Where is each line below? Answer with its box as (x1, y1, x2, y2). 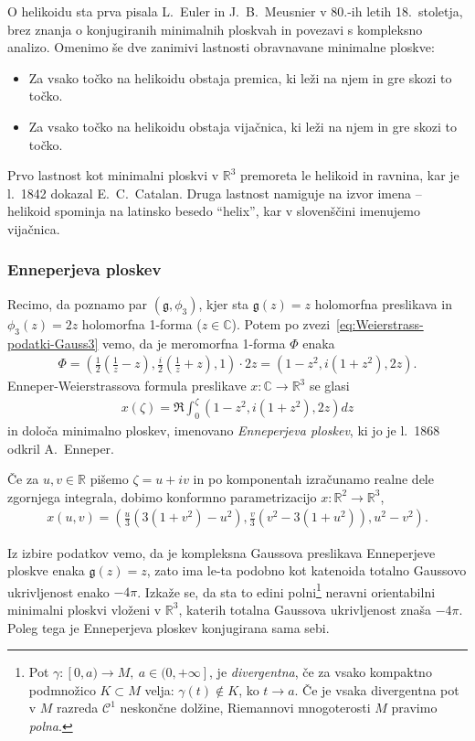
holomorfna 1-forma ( (81, 314, 202, 333)
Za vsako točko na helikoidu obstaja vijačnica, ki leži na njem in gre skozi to (28, 116, 457, 135)
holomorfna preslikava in (314, 294, 452, 313)
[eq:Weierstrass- (336, 314, 424, 333)
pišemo (90, 469, 129, 489)
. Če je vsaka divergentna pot (294, 680, 459, 699)
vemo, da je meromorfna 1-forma (102, 333, 286, 352)
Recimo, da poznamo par (7, 294, 148, 313)
